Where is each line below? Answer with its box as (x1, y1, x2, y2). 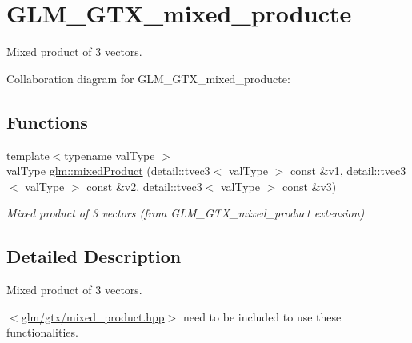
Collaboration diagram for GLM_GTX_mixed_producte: (6, 70, 290, 86)
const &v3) (282, 177, 337, 194)
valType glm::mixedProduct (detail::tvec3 (6, 162, 210, 179)
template (6, 146, 50, 163)
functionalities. (6, 324, 78, 341)
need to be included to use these (182, 308, 342, 325)
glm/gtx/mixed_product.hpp (21, 308, 165, 325)
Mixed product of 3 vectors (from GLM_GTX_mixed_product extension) (6, 205, 365, 221)
